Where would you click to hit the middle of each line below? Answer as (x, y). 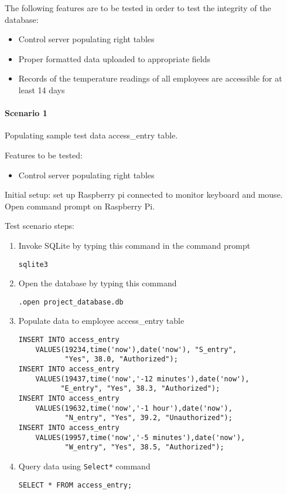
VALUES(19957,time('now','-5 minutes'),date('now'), (140, 437)
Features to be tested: (44, 155)
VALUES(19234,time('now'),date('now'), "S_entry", (136, 349)
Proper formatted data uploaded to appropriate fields (114, 58)
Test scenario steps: (40, 226)
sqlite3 (33, 264)
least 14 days (42, 89)
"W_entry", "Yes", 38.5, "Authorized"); (144, 447)
